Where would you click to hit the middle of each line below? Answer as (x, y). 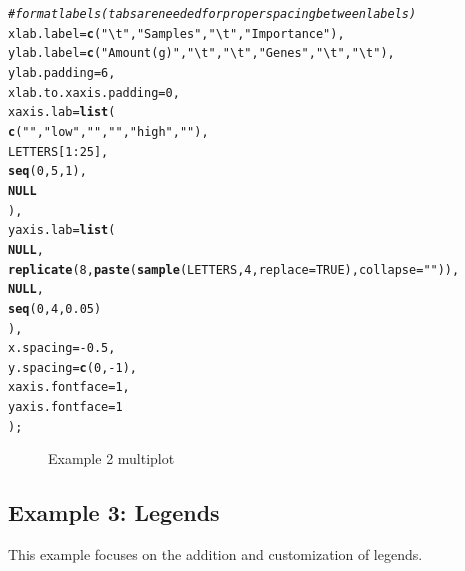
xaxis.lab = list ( (62, 112)
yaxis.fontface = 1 (65, 407)
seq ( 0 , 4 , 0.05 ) (55, 308)
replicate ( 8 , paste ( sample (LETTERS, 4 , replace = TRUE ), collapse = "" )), (234, 269)
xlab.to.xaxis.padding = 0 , (94, 92)
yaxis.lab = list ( (62, 230)
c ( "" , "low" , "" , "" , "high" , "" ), (108, 131)
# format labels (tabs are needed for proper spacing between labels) (212, 14)
